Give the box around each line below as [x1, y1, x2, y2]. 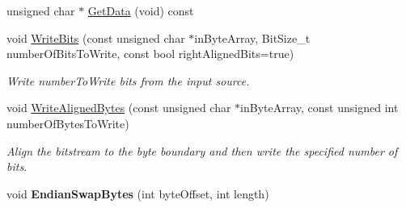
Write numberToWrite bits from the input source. [6, 72, 250, 89]
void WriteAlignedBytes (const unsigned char [6, 99, 231, 116]
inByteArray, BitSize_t [194, 29, 311, 46]
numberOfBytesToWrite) [6, 114, 129, 131]
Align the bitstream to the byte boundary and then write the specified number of [6, 142, 398, 159]
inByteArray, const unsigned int [240, 99, 399, 116]
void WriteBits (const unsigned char [6, 29, 185, 46]
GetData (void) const [87, 2, 194, 19]
